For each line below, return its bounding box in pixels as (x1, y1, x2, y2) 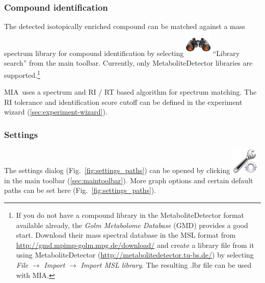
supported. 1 (4, 68, 40, 80)
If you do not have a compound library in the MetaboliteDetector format (16, 210, 245, 220)
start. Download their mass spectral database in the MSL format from (16, 230, 236, 240)
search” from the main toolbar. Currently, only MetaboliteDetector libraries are (4, 58, 253, 68)
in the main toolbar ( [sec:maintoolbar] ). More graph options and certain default (4, 175, 253, 185)
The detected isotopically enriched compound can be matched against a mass (4, 21, 245, 32)
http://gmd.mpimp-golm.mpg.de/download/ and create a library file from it (16, 239, 254, 250)
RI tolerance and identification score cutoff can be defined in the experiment (4, 96, 243, 107)
